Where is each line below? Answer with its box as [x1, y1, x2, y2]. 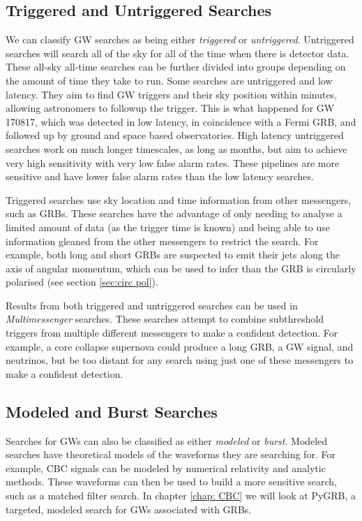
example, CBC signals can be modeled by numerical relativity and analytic [6, 460, 326, 475]
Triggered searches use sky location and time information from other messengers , [6, 192, 352, 207]
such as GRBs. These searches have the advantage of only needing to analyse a [6, 206, 342, 221]
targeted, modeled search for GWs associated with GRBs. [6, 501, 252, 516]
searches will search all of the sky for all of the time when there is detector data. [6, 45, 349, 60]
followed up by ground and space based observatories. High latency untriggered [6, 128, 344, 142]
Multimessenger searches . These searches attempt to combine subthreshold [6, 311, 324, 326]
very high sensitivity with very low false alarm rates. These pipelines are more [6, 155, 340, 170]
